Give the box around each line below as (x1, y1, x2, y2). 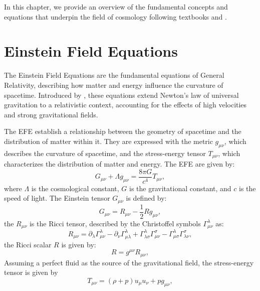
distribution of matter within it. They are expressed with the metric (4, 135, 213, 146)
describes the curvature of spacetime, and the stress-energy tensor (4, 148, 206, 158)
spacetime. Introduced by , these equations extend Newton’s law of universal (4, 89, 239, 100)
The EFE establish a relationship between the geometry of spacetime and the (4, 126, 241, 136)
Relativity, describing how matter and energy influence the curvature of (4, 79, 223, 90)
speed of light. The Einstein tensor (4, 193, 110, 203)
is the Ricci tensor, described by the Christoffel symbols (29, 218, 201, 228)
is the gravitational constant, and (129, 183, 231, 193)
